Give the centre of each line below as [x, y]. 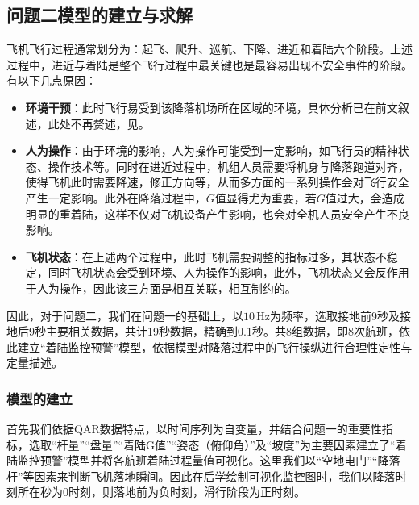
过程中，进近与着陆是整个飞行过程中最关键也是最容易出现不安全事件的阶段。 [209, 64]
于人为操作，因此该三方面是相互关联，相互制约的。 [161, 288]
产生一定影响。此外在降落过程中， [116, 197]
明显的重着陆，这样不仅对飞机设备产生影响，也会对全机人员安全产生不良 [217, 213]
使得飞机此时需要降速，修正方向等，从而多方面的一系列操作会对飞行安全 [217, 182]
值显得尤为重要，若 [266, 197]
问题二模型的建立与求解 [100, 15]
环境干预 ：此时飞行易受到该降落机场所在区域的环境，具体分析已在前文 [212, 107]
